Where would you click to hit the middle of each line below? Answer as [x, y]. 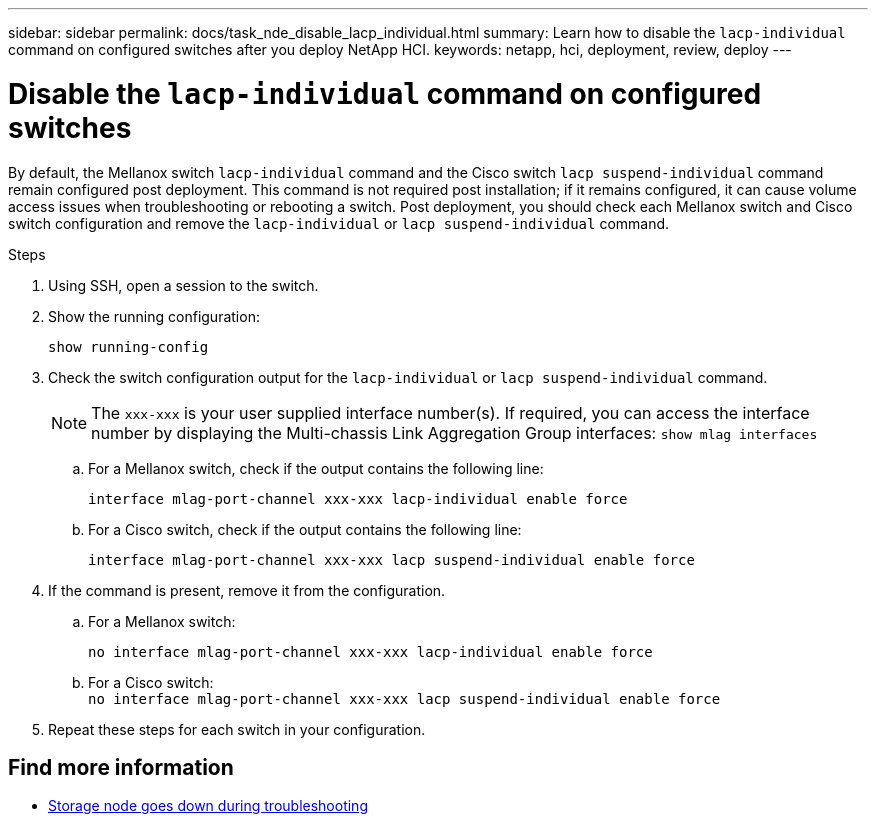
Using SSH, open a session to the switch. [183, 285]
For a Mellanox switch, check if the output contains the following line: [316, 468]
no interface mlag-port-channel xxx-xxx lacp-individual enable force [370, 651]
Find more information [121, 767]
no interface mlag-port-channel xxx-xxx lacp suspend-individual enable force [404, 698]
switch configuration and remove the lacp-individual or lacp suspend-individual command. [339, 223]
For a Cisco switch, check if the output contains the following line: [305, 529]
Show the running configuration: [154, 316]
